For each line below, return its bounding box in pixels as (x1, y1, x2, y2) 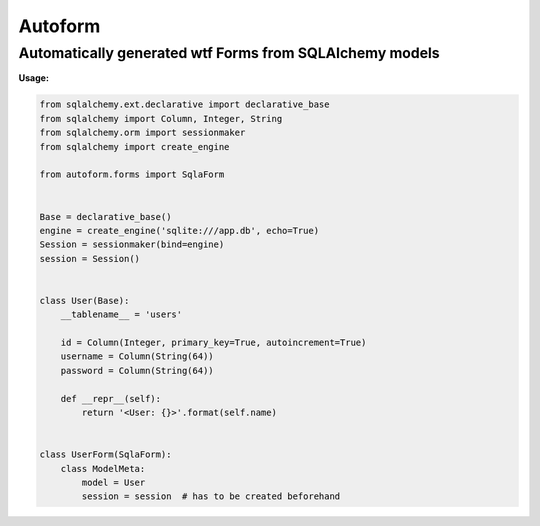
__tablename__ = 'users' (60, 309, 183, 320)
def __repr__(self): (60, 393, 162, 404)
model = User (81, 476, 146, 488)
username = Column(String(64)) (60, 351, 214, 362)
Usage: (18, 72, 50, 84)
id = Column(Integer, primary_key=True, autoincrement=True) (60, 337, 367, 349)
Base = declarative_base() (39, 211, 172, 222)
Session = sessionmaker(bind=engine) (39, 239, 225, 250)
